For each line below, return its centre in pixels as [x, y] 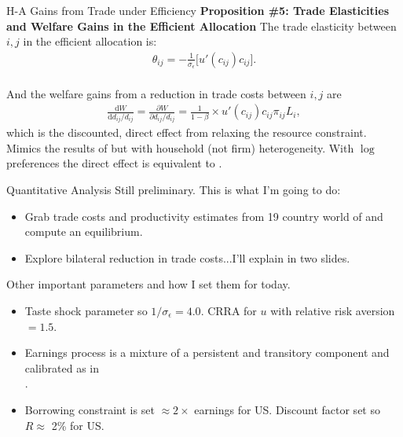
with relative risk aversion [333, 310]
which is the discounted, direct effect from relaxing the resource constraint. [187, 132]
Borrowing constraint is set [90, 409]
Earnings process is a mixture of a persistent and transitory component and [207, 353]
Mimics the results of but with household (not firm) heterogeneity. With [180, 147]
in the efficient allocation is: [90, 41]
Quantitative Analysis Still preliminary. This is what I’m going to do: [174, 189]
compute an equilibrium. [84, 231]
